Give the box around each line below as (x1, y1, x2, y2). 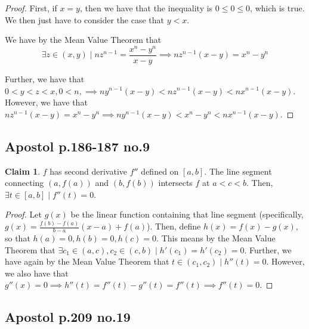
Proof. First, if (5, 2, 57, 14)
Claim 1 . (5, 164, 41, 177)
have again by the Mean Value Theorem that (5, 255, 169, 268)
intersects (158, 176, 193, 189)
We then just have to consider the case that (5, 13, 165, 26)
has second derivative (50, 164, 127, 177)
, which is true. (250, 2, 305, 14)
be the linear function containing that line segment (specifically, (70, 208, 304, 221)
